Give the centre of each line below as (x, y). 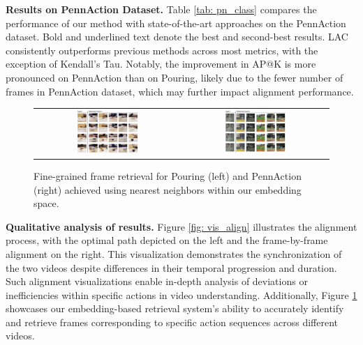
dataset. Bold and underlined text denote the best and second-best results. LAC (177, 37)
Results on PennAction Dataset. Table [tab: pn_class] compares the (161, 9)
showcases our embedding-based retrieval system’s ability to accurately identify (175, 308)
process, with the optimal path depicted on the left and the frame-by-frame (167, 240)
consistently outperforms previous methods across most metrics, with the (162, 50)
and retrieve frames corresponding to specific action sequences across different (172, 322)
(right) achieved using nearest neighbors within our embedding (168, 189)
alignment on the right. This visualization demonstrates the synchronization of (174, 253)
